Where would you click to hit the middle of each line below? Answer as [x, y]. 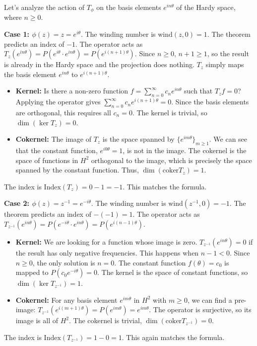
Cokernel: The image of [53, 139]
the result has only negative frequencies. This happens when [107, 252]
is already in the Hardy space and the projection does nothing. [99, 64]
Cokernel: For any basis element [66, 300]
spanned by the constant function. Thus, [77, 170]
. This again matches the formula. [173, 337]
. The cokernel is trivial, [105, 320]
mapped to [32, 272]
